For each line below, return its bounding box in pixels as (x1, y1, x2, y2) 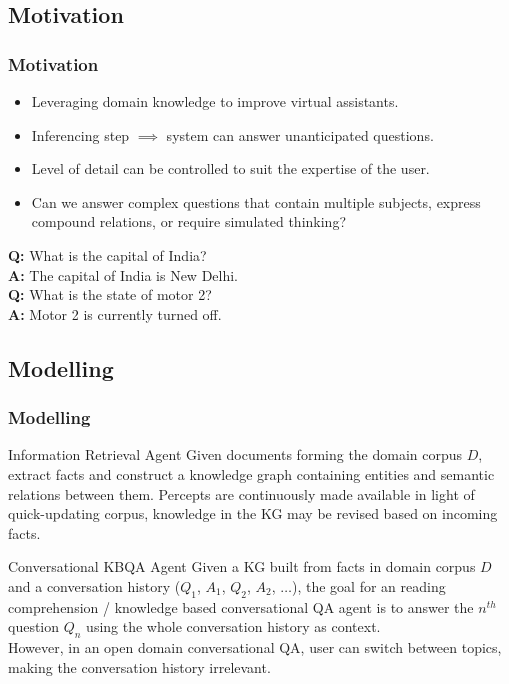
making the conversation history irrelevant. (8, 656, 271, 677)
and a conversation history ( (8, 575, 181, 596)
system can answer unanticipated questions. (166, 124, 434, 145)
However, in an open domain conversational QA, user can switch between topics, (8, 637, 502, 658)
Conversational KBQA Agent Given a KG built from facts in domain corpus (8, 556, 476, 577)
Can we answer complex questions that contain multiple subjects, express (31, 191, 481, 212)
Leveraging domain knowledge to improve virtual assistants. (31, 91, 399, 111)
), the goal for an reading (292, 575, 446, 596)
